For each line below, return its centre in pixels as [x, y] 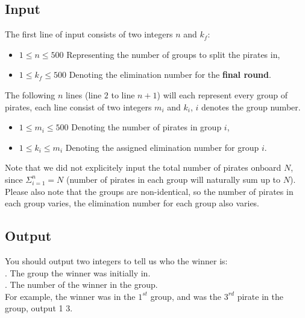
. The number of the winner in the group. [81, 285]
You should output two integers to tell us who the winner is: [116, 260]
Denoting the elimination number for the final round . [170, 75]
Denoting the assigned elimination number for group [162, 147]
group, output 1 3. [39, 308]
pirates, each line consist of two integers [78, 107]
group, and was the [186, 296]
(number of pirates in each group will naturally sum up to [174, 179]
